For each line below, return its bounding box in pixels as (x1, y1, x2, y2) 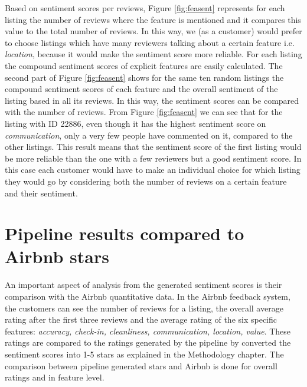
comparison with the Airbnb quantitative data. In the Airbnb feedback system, (5, 290, 290, 302)
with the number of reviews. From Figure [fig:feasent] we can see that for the (5, 106, 283, 118)
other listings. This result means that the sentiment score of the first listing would (5, 140, 302, 153)
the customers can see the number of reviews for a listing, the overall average (5, 301, 283, 314)
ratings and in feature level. (5, 371, 104, 383)
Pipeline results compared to (5, 221, 244, 245)
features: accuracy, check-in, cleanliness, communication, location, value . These (5, 324, 291, 337)
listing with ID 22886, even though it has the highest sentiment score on (5, 117, 266, 129)
